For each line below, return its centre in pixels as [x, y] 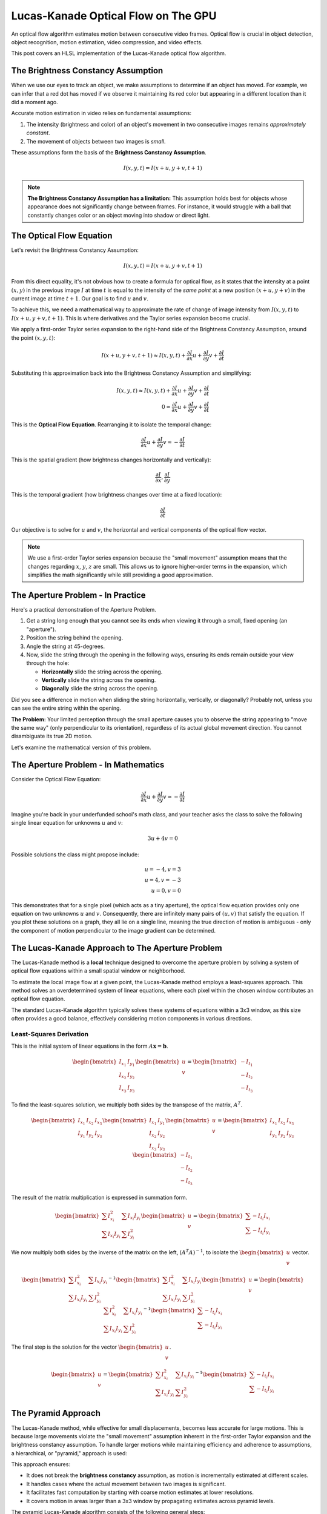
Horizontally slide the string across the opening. [102, 672]
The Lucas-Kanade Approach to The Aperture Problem [117, 948]
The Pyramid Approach [56, 1413]
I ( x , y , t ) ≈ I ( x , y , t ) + [143, 390]
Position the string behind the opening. [75, 638]
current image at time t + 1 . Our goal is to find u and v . [80, 298]
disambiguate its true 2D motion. [52, 736]
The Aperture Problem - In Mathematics [88, 765]
